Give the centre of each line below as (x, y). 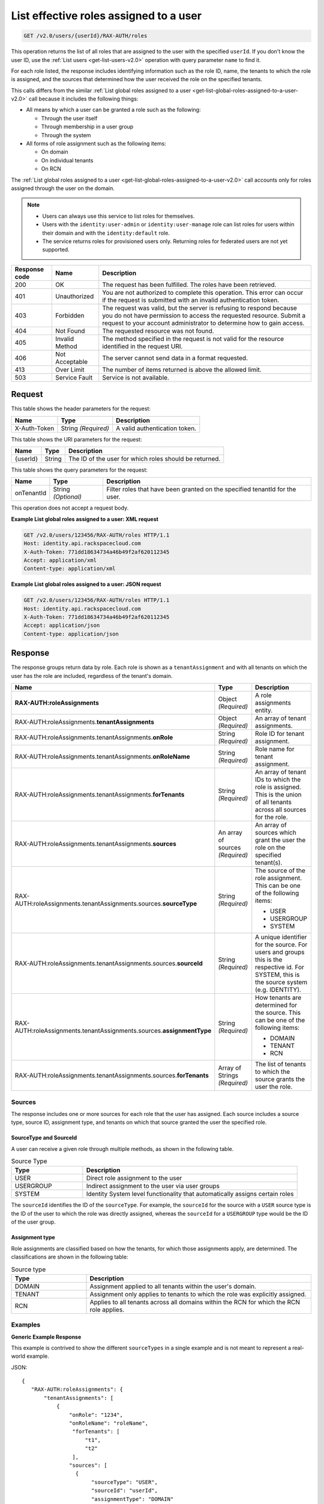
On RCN (51, 169)
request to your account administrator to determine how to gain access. (203, 323)
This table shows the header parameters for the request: (81, 408)
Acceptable (71, 362)
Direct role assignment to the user (134, 1178)
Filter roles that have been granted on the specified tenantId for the (201, 489)
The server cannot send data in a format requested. (175, 358)
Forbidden (70, 315)
